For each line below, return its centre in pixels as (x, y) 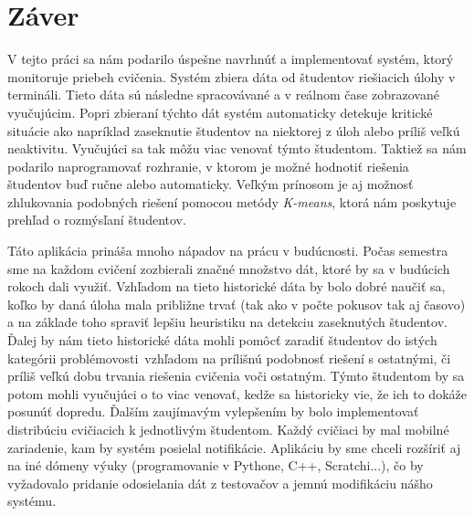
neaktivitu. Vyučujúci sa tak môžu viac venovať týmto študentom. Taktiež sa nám (237, 148)
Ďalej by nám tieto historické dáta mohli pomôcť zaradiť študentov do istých (222, 340)
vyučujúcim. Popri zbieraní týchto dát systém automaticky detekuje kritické (220, 112)
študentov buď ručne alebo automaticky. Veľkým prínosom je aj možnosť (211, 184)
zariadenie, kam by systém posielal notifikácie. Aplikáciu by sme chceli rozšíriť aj (234, 447)
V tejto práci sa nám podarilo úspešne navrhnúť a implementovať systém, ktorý (231, 59)
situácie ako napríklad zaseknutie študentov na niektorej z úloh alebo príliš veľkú (234, 130)
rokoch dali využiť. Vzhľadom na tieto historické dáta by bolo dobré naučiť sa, (226, 286)
